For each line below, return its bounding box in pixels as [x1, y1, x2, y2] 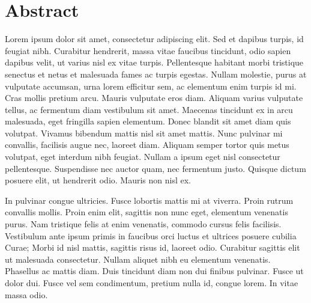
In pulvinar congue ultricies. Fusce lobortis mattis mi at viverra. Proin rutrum [5, 194, 294, 206]
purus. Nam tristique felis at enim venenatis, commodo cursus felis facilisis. [5, 218, 282, 230]
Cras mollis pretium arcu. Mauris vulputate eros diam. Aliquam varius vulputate [5, 91, 303, 104]
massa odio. [5, 288, 48, 301]
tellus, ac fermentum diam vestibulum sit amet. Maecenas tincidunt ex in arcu [5, 103, 293, 115]
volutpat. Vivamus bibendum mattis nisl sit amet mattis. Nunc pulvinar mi [5, 126, 283, 139]
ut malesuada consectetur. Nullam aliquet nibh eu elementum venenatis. [5, 252, 271, 265]
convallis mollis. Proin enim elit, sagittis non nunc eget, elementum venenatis [5, 206, 288, 218]
